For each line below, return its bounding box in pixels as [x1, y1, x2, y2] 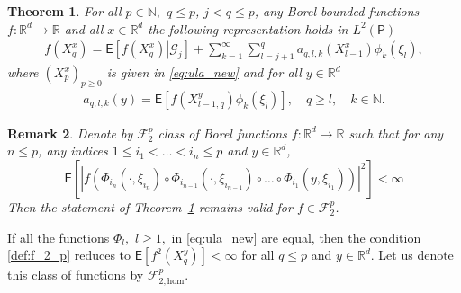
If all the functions [7, 227, 110, 246]
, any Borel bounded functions [254, 2, 420, 20]
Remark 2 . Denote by [7, 123, 133, 142]
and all [64, 19, 104, 38]
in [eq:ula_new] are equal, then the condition [171, 227, 421, 246]
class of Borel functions [158, 123, 287, 142]
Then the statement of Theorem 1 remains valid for [7, 198, 293, 217]
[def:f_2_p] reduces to [7, 245, 131, 264]
